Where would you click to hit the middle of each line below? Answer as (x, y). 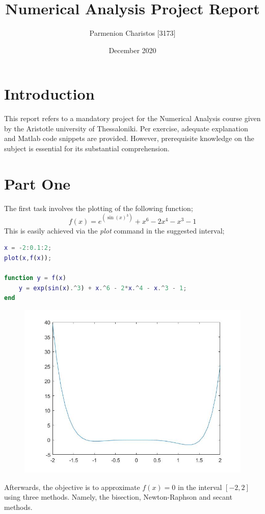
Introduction (49, 94)
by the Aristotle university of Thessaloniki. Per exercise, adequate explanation (126, 128)
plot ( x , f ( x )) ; (28, 258)
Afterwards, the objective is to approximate (72, 487)
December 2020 (132, 50)
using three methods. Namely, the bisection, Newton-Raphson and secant (118, 497)
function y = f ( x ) (35, 278)
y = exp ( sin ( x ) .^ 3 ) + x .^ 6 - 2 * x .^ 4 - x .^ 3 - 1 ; (103, 288)
